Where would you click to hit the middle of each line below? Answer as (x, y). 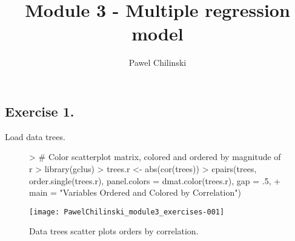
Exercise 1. (40, 111)
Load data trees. (35, 136)
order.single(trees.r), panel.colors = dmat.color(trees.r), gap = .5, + (155, 180)
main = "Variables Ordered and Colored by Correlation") (135, 192)
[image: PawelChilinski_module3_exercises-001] (127, 212)
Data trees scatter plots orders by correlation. (114, 231)
